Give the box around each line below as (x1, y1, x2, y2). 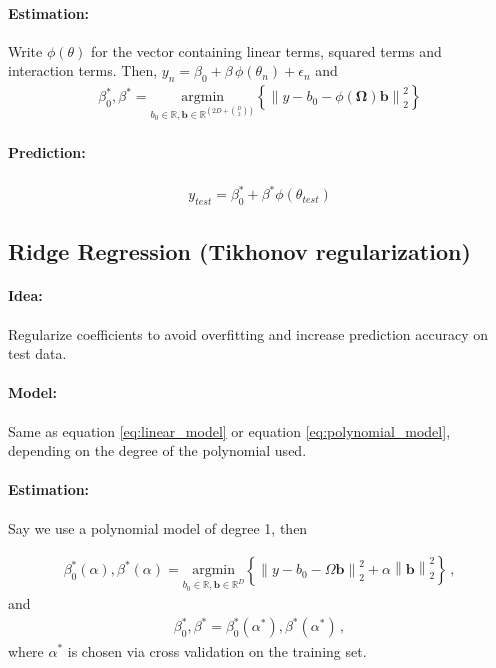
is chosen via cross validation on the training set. (67, 640, 367, 661)
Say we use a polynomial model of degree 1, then (8, 517, 308, 538)
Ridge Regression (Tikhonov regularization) (8, 236, 471, 267)
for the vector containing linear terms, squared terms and (91, 40, 442, 61)
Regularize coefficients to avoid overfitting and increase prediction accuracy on (8, 323, 489, 344)
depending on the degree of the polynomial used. (8, 440, 307, 461)
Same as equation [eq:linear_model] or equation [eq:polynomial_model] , (8, 420, 451, 441)
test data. (8, 343, 67, 364)
